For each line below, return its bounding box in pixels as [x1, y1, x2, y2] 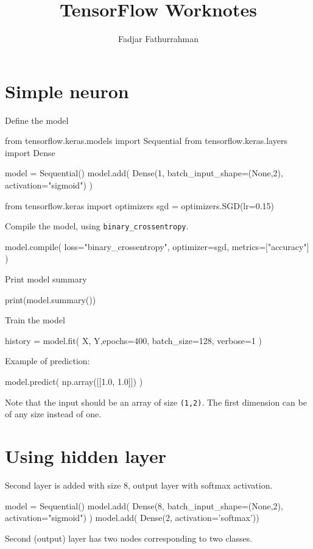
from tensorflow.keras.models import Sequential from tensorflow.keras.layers [5, 134, 287, 147]
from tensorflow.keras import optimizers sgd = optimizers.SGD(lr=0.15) [5, 199, 274, 212]
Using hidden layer [5, 443, 166, 468]
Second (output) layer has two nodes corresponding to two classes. [5, 531, 253, 544]
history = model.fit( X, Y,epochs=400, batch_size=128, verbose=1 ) [5, 334, 262, 346]
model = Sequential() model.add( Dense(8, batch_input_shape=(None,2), [5, 499, 283, 512]
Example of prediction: [5, 354, 90, 367]
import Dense [5, 146, 55, 159]
